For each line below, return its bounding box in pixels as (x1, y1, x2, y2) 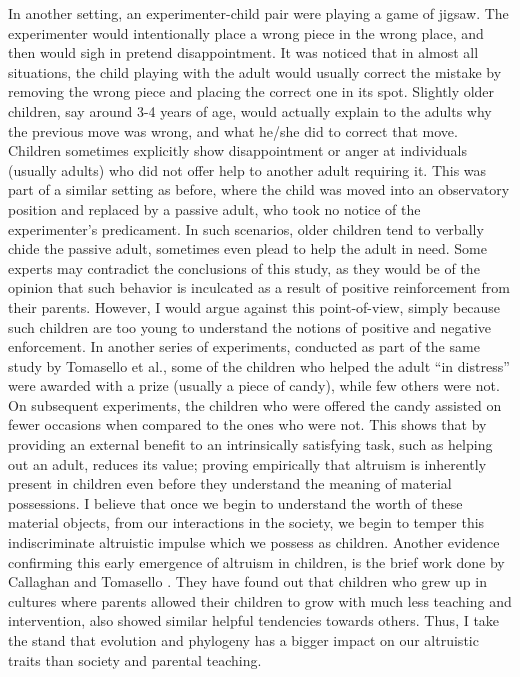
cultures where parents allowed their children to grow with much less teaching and (8, 590, 512, 611)
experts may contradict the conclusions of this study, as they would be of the (8, 257, 480, 278)
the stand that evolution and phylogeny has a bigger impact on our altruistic (8, 630, 479, 650)
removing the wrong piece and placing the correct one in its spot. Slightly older (8, 81, 495, 102)
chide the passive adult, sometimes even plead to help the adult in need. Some (8, 238, 487, 259)
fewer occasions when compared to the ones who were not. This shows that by (8, 414, 487, 435)
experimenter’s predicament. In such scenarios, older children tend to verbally (8, 218, 484, 239)
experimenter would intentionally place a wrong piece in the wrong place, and (8, 22, 484, 43)
